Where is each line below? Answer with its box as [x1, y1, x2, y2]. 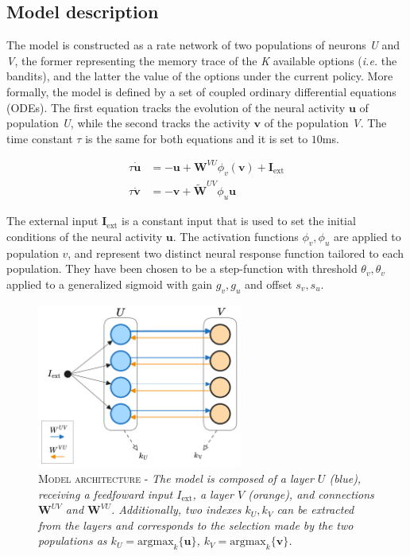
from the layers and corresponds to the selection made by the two [38, 516, 354, 533]
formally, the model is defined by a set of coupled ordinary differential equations [6, 83, 396, 99]
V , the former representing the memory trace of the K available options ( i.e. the [6, 52, 397, 68]
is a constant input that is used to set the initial [122, 212, 356, 229]
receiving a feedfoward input [38, 485, 173, 502]
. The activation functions [172, 227, 299, 244]
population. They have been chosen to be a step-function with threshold [6, 260, 358, 277]
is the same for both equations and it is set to [85, 130, 308, 146]
